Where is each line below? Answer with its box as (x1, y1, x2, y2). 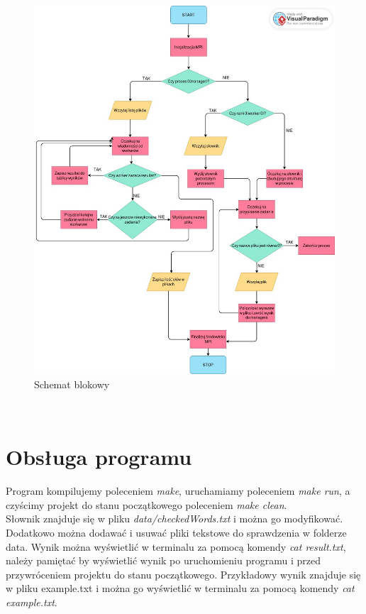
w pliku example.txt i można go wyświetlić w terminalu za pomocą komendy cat (6, 581, 355, 596)
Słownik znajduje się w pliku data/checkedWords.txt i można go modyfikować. (6, 511, 343, 526)
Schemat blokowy (34, 376, 110, 391)
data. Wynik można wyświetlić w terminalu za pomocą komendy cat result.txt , (6, 539, 346, 554)
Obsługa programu (6, 442, 192, 471)
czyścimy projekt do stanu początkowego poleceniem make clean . (6, 497, 287, 512)
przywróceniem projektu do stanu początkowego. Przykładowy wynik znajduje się (6, 566, 361, 581)
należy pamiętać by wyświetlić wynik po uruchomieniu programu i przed (6, 553, 321, 568)
